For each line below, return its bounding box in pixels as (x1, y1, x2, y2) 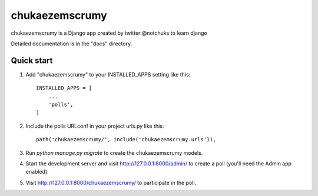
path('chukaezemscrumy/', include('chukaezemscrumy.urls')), (36, 136, 216, 143)
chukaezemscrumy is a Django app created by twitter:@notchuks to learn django (11, 29, 207, 36)
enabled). (25, 168, 49, 175)
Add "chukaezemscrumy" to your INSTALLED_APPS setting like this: (25, 71, 191, 78)
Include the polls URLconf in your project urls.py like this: (25, 122, 164, 129)
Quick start (11, 55, 53, 65)
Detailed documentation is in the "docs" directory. (11, 40, 132, 47)
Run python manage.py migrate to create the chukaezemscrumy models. (25, 149, 203, 156)
